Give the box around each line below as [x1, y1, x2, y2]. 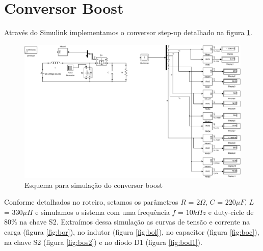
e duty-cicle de [208, 206, 254, 217]
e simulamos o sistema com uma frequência [35, 206, 170, 217]
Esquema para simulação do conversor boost [24, 179, 163, 190]
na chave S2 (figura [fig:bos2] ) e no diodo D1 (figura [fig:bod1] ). [4, 236, 202, 247]
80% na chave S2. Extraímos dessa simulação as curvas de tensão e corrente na [4, 216, 250, 227]
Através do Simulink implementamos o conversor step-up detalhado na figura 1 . [4, 27, 252, 38]
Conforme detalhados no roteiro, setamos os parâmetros [4, 197, 178, 207]
